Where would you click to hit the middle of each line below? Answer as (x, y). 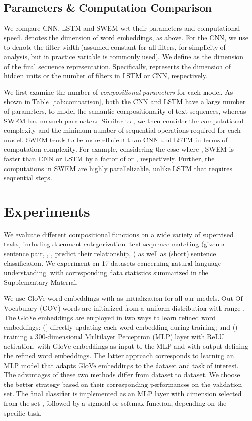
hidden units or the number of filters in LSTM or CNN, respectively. (106, 76)
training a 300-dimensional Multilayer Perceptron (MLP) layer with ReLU (114, 336)
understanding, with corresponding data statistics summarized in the (106, 272)
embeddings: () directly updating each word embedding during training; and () (121, 327)
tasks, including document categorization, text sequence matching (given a (115, 244)
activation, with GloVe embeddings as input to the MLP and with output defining (126, 346)
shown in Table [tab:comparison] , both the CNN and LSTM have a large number (125, 101)
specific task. (23, 412)
